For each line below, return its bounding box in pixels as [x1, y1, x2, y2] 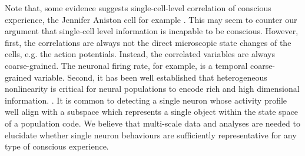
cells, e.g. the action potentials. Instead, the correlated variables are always [5, 48, 276, 60]
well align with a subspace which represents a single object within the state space [5, 105, 298, 118]
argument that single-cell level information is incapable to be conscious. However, [5, 25, 299, 37]
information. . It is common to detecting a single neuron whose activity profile [5, 94, 287, 106]
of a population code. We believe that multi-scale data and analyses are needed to [5, 117, 300, 129]
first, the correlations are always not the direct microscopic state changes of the [5, 36, 291, 48]
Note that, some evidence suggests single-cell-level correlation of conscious [5, 2, 271, 14]
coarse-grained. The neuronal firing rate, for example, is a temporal [5, 59, 248, 71]
